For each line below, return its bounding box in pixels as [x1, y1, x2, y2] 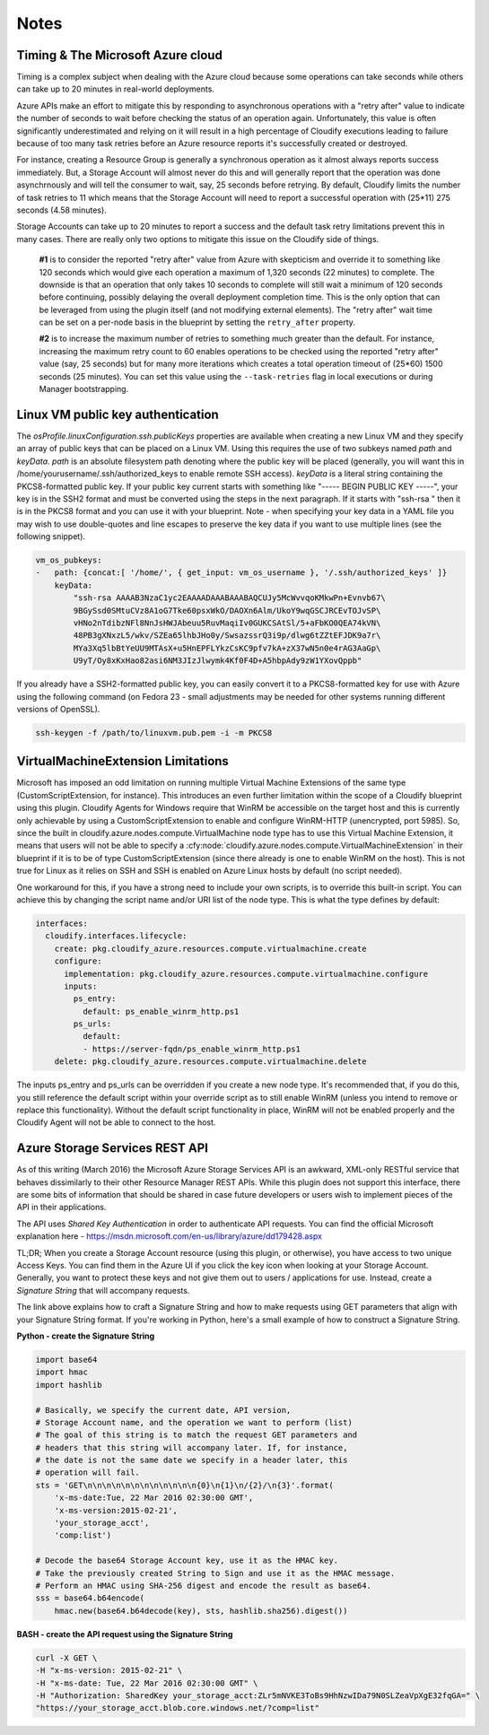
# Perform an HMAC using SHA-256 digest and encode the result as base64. [35, 1581, 372, 1591]
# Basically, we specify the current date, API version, [35, 1405, 292, 1415]
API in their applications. [16, 1202, 107, 1213]
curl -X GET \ [35, 1652, 98, 1663]
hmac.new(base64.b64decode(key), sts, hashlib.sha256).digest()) [54, 1606, 348, 1616]
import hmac [35, 1367, 89, 1377]
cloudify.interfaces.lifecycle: [45, 931, 188, 941]
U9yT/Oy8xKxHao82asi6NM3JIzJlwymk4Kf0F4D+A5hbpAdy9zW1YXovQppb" [73, 656, 362, 666]
